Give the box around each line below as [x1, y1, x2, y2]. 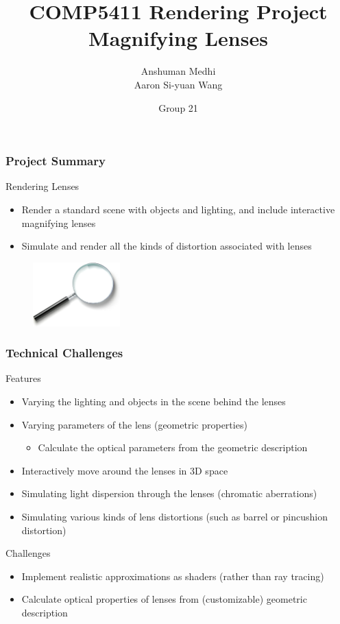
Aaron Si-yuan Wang [134, 77, 223, 91]
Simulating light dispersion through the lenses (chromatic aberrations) [21, 486, 317, 501]
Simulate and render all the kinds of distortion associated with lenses [21, 239, 312, 253]
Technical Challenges [5, 344, 123, 361]
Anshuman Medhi [141, 64, 216, 78]
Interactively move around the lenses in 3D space [21, 463, 228, 477]
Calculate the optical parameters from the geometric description [38, 440, 308, 455]
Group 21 [158, 100, 198, 115]
